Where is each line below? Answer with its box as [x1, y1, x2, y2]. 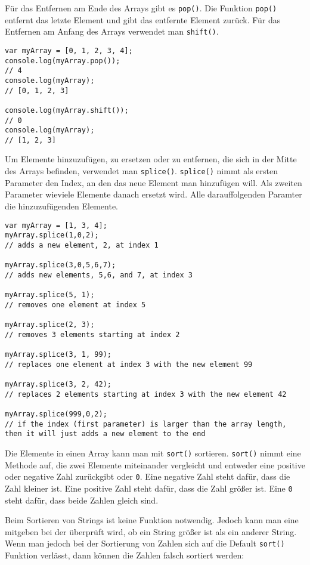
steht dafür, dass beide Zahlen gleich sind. [5, 493, 159, 506]
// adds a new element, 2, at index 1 [5, 240, 159, 249]
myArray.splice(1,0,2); [5, 231, 99, 240]
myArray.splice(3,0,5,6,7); [5, 261, 116, 270]
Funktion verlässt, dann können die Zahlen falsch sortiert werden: [5, 548, 244, 561]
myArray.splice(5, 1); [5, 291, 95, 300]
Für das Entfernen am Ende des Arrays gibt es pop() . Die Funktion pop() [5, 2, 277, 14]
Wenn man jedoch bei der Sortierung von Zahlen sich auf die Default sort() [5, 537, 285, 549]
